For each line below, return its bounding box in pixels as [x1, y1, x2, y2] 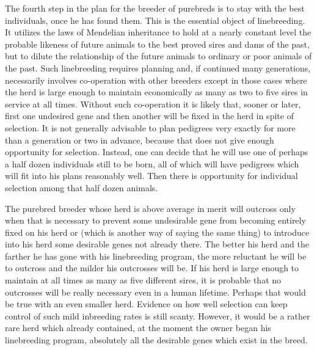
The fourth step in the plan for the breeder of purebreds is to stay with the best [5, 2, 305, 14]
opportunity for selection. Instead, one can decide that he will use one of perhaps [5, 145, 308, 158]
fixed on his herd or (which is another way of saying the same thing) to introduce [5, 225, 310, 238]
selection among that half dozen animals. [5, 181, 158, 194]
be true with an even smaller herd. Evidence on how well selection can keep [5, 297, 288, 310]
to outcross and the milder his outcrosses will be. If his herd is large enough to [5, 261, 299, 274]
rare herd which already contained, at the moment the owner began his [5, 321, 271, 334]
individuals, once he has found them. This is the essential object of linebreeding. [5, 13, 305, 26]
